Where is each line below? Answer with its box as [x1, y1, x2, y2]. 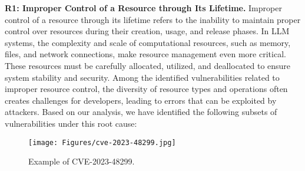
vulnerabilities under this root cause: [5, 117, 137, 129]
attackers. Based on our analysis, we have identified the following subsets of [5, 106, 277, 118]
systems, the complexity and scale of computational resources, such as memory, [5, 36, 291, 48]
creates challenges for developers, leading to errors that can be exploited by [5, 94, 277, 106]
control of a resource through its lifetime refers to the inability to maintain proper [5, 13, 301, 25]
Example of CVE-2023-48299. [28, 155, 135, 167]
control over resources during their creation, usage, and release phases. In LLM [5, 25, 290, 37]
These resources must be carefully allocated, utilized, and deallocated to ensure [5, 59, 291, 71]
